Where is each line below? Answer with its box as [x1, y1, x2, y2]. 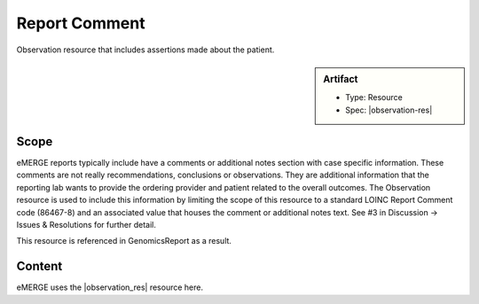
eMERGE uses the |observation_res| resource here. [16, 282, 204, 292]
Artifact [323, 73, 358, 85]
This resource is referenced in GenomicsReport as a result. [16, 236, 232, 246]
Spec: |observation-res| [345, 105, 433, 115]
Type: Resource [345, 92, 403, 103]
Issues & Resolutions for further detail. [16, 220, 157, 230]
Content [16, 259, 63, 274]
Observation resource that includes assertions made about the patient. [16, 44, 275, 55]
